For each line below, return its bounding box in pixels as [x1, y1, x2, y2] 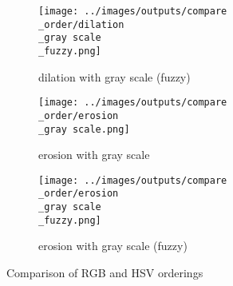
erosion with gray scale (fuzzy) [38, 237, 188, 254]
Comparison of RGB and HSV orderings [6, 264, 203, 280]
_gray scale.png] [38, 123, 130, 135]
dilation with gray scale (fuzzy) [38, 68, 191, 85]
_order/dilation [38, 18, 124, 30]
